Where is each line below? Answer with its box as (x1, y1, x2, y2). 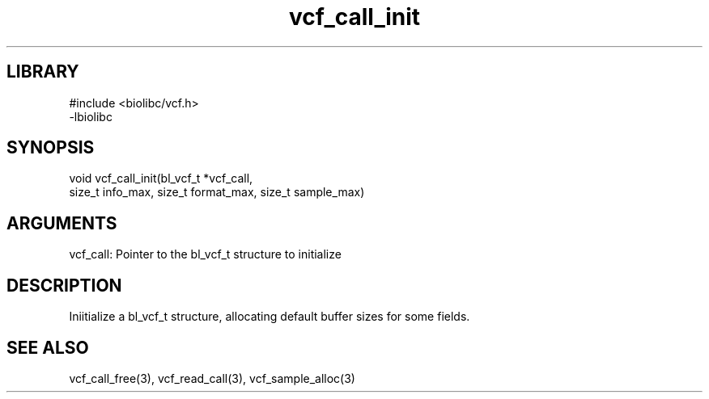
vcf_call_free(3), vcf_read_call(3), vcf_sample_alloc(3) (69, 371, 355, 385)
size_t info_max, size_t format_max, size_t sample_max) (69, 185, 365, 199)
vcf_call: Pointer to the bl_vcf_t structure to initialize (69, 247, 342, 262)
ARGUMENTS (6, 212, 117, 233)
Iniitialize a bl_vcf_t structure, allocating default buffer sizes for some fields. (69, 309, 470, 324)
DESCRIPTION (6, 275, 122, 296)
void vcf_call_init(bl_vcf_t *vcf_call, (69, 171, 253, 186)
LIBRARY (6, 61, 79, 82)
